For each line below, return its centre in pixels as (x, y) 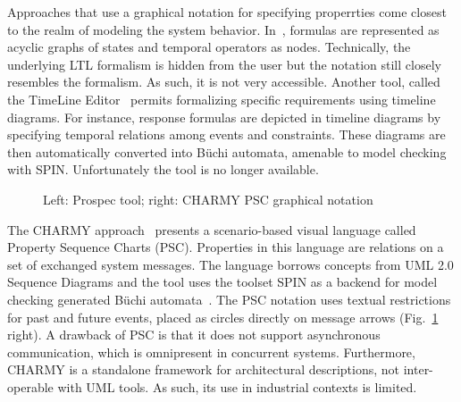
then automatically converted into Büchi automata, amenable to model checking (227, 151)
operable (30, 386)
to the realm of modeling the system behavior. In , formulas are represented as (223, 29)
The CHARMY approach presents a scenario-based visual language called (212, 229)
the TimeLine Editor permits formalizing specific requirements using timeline (222, 99)
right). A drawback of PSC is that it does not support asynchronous (194, 335)
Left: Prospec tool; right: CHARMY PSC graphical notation (208, 199)
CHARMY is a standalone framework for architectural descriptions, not (204, 369)
